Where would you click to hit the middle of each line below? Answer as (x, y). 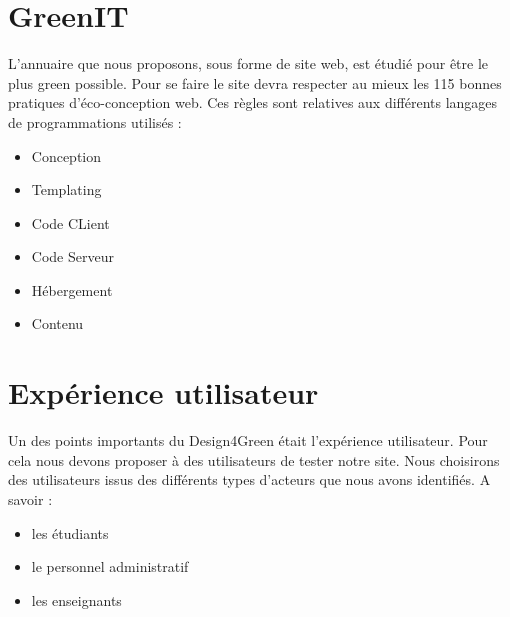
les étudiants (70, 532)
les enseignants (76, 599)
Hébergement (72, 289)
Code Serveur (72, 256)
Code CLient (70, 222)
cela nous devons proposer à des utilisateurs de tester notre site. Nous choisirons (254, 459)
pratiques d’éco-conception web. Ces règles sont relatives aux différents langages (253, 102)
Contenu (57, 323)
